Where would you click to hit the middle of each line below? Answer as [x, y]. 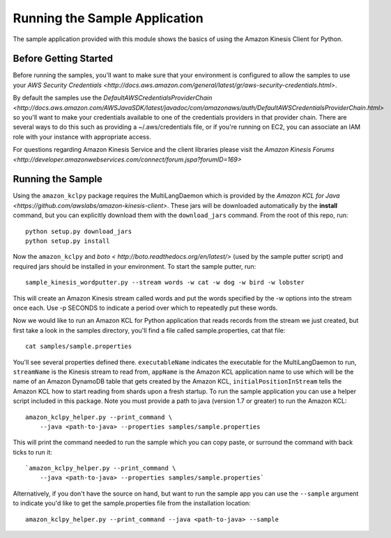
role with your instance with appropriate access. [82, 136]
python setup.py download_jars [79, 231]
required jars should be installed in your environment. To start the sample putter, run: [135, 266]
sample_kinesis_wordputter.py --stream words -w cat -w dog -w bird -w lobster [165, 283]
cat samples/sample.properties [79, 347]
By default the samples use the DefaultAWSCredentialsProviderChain [113, 98]
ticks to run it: [32, 452]
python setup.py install [68, 241]
